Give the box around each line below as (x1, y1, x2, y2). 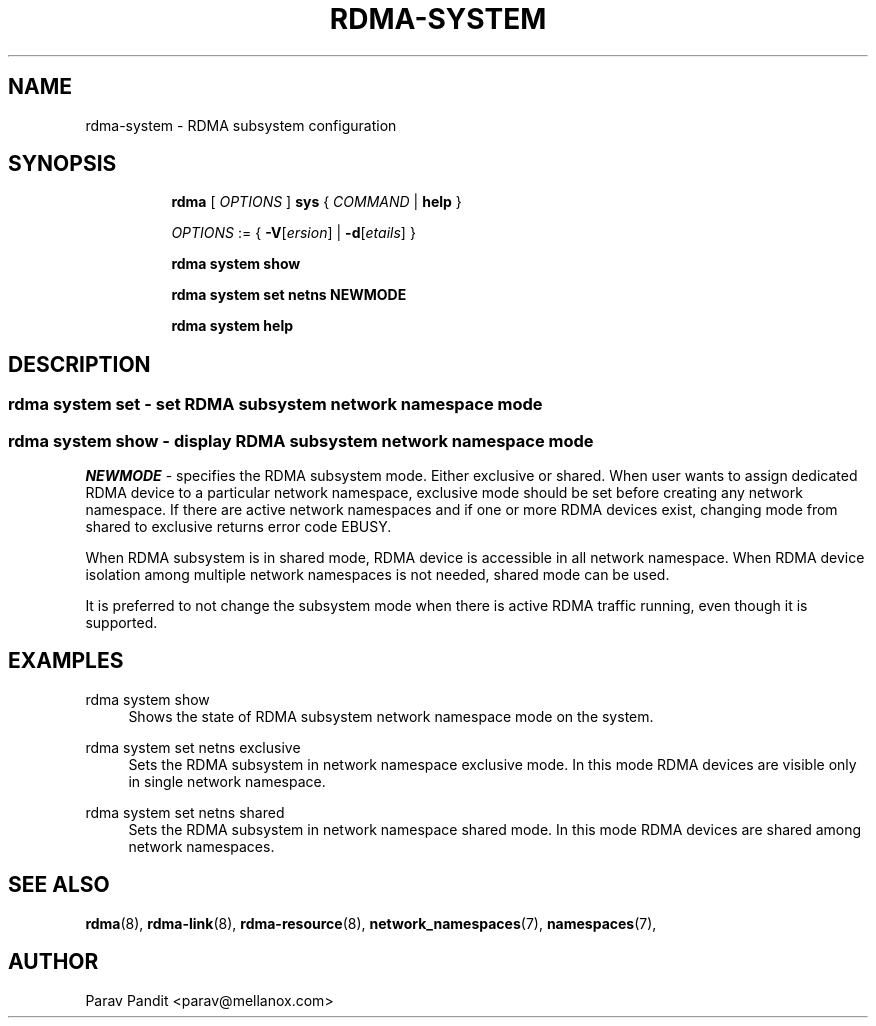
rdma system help (171, 317, 294, 335)
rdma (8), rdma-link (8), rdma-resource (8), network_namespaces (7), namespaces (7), (85, 914, 657, 932)
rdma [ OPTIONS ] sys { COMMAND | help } (171, 193, 462, 211)
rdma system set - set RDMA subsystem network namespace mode (8, 394, 543, 415)
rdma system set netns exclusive (85, 738, 301, 756)
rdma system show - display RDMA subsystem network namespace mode (8, 430, 594, 451)
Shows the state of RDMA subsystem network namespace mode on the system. (128, 707, 654, 725)
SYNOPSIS (8, 151, 117, 177)
